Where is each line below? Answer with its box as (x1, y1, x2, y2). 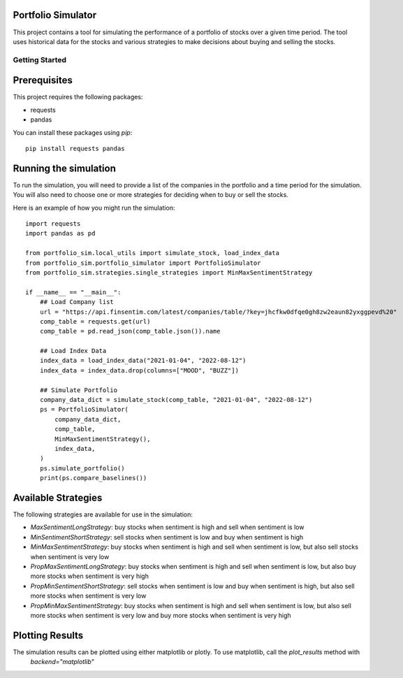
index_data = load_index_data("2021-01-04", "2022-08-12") (39, 356, 247, 365)
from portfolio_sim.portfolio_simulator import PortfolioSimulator (25, 259, 261, 267)
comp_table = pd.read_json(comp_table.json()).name (39, 327, 221, 336)
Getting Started (13, 55, 66, 64)
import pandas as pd (25, 229, 96, 238)
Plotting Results (13, 629, 84, 641)
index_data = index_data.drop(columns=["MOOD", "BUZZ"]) (39, 366, 239, 374)
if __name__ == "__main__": (25, 288, 122, 296)
